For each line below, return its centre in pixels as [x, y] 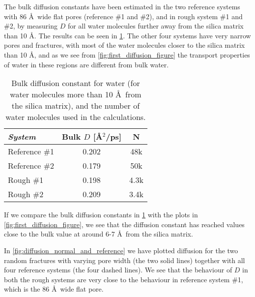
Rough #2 [26, 194]
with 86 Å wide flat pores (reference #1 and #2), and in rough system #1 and [123, 16]
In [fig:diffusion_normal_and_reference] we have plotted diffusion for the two [121, 250]
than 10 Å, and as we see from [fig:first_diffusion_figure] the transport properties [127, 54]
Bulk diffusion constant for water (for [76, 83]
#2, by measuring [31, 26]
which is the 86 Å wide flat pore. [54, 289]
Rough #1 [26, 180]
